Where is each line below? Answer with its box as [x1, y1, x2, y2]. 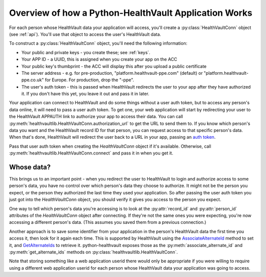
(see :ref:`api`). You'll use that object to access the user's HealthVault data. [9, 31, 161, 37]
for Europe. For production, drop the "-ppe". [45, 77, 134, 83]
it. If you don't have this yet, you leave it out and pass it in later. [21, 91, 150, 97]
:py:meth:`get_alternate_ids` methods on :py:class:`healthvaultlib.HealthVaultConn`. [9, 249, 178, 255]
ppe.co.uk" [21, 77, 44, 83]
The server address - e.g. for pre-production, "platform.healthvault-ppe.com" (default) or [21, 70, 203, 76]
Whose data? [9, 163, 51, 171]
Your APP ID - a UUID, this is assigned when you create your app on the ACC [21, 57, 177, 62]
